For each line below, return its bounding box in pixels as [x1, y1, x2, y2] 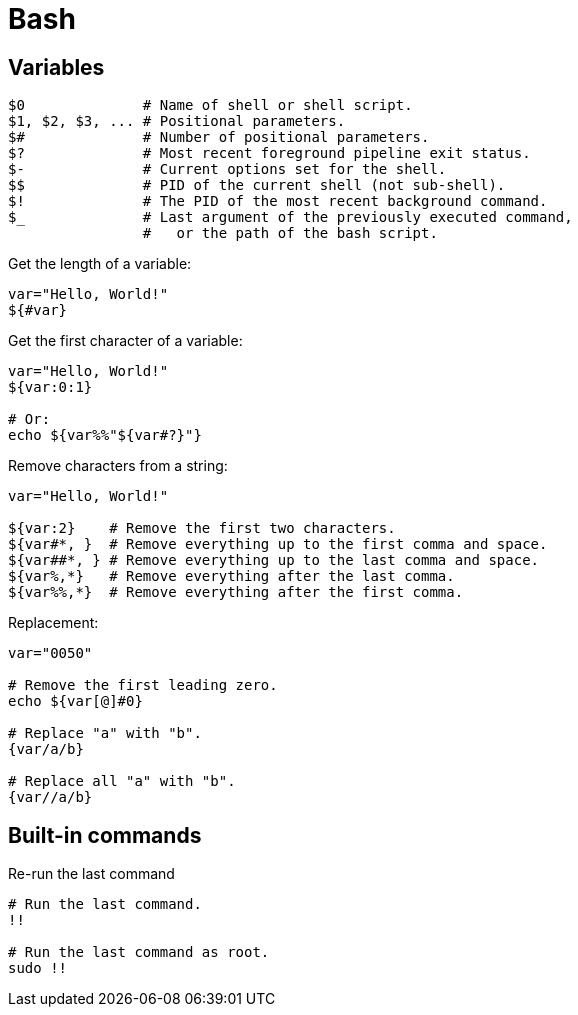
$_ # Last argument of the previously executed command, [8, 209, 573, 226]
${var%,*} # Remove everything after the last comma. [8, 568, 455, 585]
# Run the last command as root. [8, 944, 270, 961]
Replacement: [8, 614, 99, 632]
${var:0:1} [8, 379, 93, 396]
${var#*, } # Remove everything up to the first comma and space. [8, 536, 548, 553]
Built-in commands [8, 822, 202, 848]
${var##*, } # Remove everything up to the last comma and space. [8, 552, 540, 569]
